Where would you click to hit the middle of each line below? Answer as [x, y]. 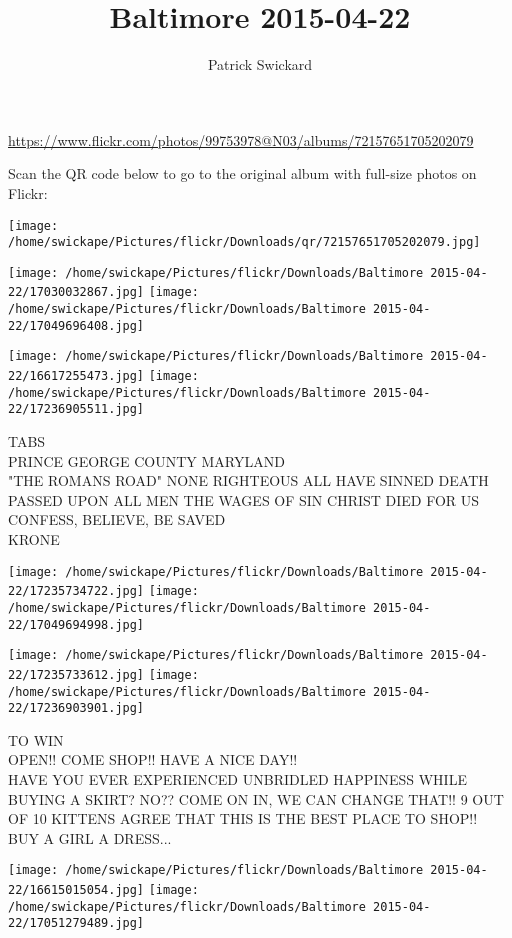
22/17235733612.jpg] [76, 674]
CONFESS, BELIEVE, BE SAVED [117, 519]
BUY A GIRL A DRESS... [90, 837]
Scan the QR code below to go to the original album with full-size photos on [242, 173]
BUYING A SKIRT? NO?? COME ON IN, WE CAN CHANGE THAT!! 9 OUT [256, 798]
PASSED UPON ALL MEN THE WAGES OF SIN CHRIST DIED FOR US [244, 499]
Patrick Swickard [260, 64]
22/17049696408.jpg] [76, 325]
